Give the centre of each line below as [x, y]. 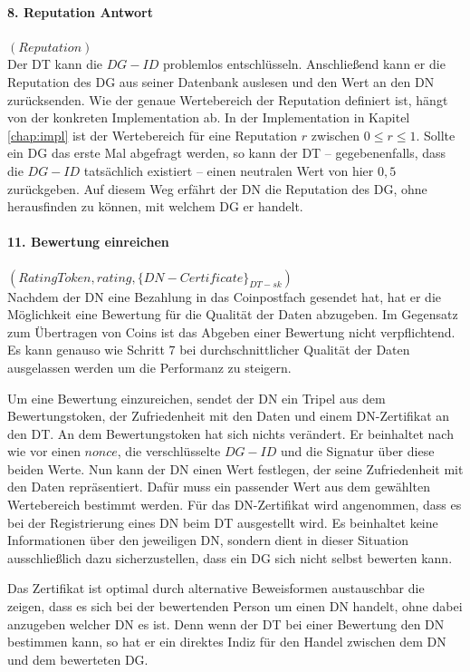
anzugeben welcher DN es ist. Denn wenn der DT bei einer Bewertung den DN [226, 623]
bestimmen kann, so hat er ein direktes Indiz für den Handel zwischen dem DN [227, 642]
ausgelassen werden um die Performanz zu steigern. [149, 367]
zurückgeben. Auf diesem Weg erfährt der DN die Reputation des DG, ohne [217, 188]
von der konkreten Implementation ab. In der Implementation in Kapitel [209, 117]
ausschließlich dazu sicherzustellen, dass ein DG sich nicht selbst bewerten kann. [230, 557]
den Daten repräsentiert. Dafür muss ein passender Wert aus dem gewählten [219, 487]
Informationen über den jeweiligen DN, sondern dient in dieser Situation [208, 540]
